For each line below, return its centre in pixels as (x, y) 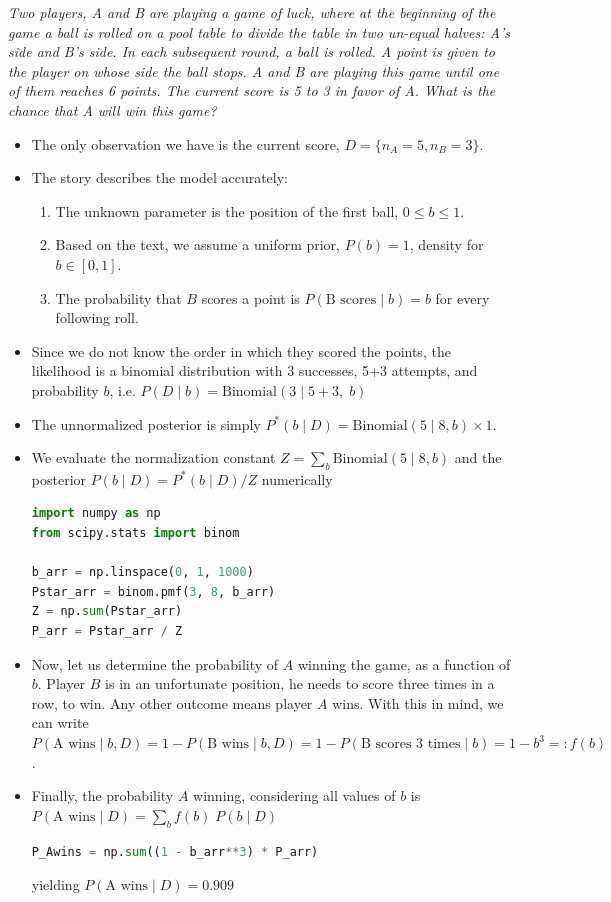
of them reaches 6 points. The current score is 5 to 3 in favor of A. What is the (252, 90)
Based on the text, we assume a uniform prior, (198, 244)
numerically (297, 478)
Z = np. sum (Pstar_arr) (107, 611)
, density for (446, 244)
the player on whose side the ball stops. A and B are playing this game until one (254, 70)
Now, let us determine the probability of (155, 663)
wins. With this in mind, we (418, 702)
